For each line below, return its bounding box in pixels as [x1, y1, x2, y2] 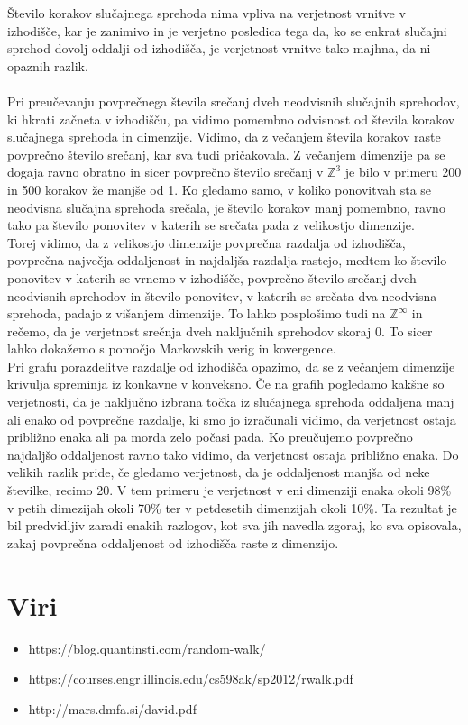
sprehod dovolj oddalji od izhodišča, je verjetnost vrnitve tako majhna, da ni [7, 39, 431, 58]
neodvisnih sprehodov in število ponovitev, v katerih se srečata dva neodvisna [7, 286, 437, 305]
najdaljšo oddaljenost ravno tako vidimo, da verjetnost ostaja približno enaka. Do [7, 445, 459, 463]
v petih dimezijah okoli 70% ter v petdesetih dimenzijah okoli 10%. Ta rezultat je [7, 498, 457, 517]
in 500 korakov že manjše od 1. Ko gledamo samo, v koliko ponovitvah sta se [7, 179, 432, 198]
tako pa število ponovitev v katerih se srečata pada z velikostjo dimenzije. [7, 216, 415, 234]
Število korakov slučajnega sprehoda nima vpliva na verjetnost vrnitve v [7, 4, 406, 22]
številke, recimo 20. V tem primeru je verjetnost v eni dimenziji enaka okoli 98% [7, 481, 452, 500]
